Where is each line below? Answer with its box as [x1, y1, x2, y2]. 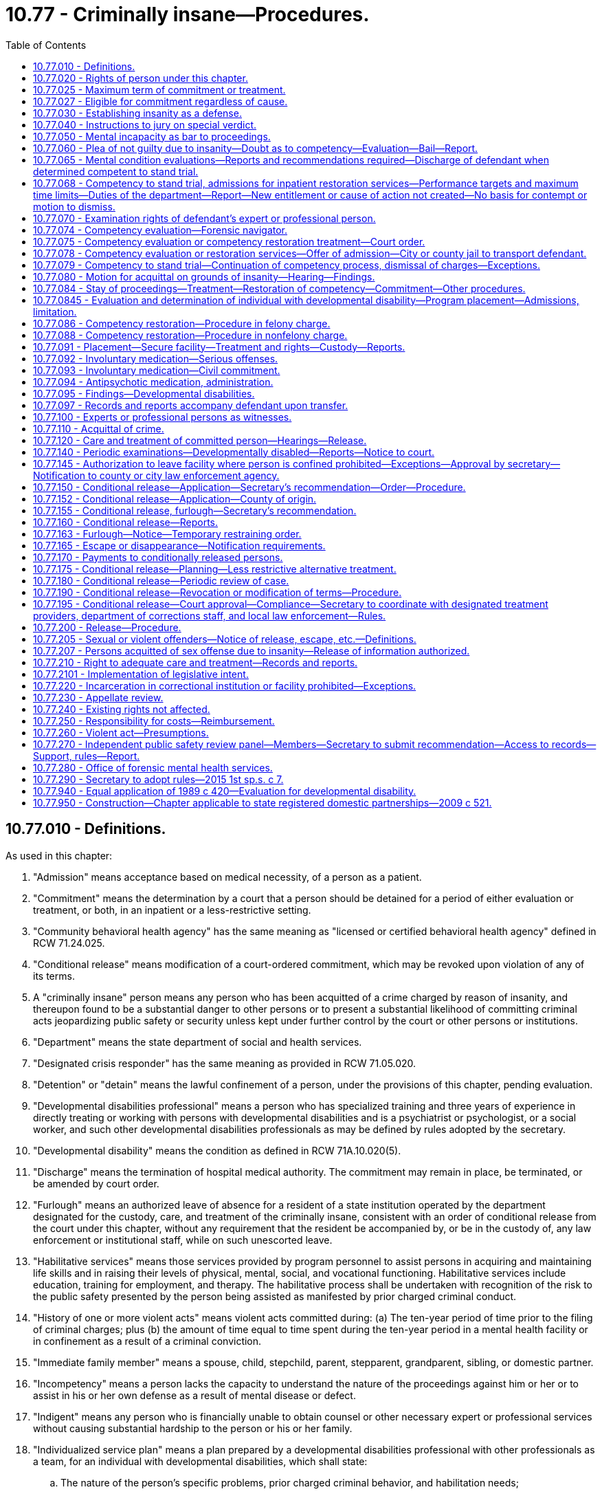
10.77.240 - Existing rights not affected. [33, 703, 210, 715]
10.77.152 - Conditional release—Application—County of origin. [33, 492, 317, 505]
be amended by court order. [33, 1177, 159, 1189]
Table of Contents [5, 39, 87, 51]
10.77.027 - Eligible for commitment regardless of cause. [33, 95, 288, 107]
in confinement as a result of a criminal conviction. [33, 1334, 262, 1347]
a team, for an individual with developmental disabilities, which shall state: [33, 1455, 368, 1467]
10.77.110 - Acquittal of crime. [33, 422, 164, 435]
